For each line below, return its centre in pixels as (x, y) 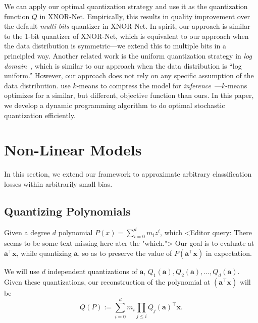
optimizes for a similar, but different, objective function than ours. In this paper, (129, 95)
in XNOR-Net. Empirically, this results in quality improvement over (145, 16)
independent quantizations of (92, 271)
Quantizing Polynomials (67, 211)
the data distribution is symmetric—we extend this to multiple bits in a (115, 46)
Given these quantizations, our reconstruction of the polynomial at (107, 281)
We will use (22, 271)
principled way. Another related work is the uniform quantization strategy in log (128, 55)
